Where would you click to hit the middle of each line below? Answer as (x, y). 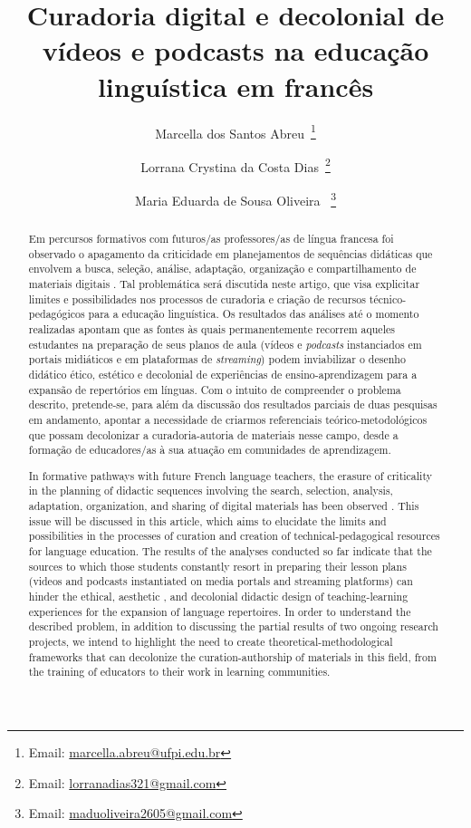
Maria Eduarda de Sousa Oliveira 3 (235, 199)
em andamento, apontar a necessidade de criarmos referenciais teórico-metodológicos (228, 419)
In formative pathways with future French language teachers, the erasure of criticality (230, 475)
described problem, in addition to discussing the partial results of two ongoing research (233, 626)
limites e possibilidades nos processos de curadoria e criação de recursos (197, 298)
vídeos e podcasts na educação (235, 50)
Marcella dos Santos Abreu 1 (235, 131)
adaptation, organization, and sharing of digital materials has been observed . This (224, 506)
